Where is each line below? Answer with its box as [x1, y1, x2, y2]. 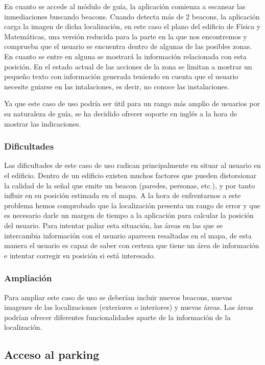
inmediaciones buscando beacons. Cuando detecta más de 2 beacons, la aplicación [4, 11, 260, 21]
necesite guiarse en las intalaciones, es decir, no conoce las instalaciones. [4, 81, 229, 91]
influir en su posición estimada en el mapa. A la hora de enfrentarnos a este [4, 190, 241, 201]
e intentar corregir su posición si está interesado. [4, 250, 156, 260]
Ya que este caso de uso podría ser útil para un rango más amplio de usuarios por [4, 98, 260, 109]
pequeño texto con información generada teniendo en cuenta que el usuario [4, 71, 238, 82]
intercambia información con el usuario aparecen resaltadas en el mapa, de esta [4, 230, 252, 240]
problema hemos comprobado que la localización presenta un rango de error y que [4, 200, 260, 210]
